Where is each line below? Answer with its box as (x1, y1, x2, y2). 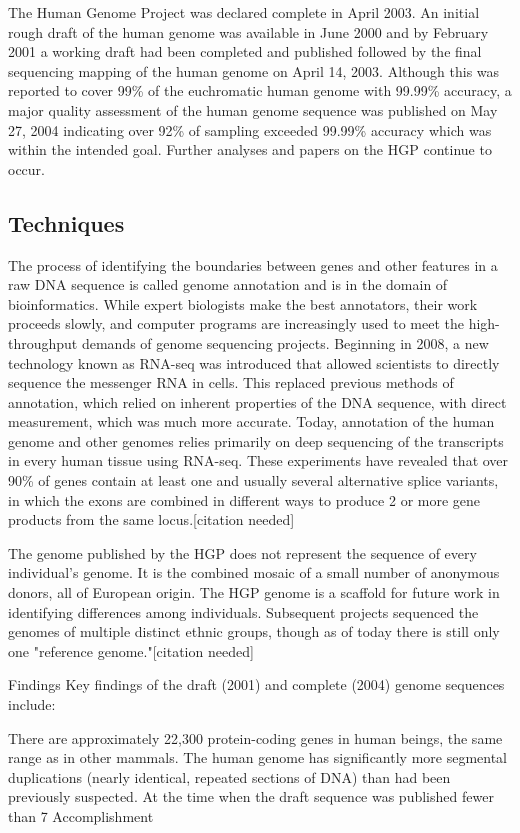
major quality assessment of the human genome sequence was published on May (8, 99, 498, 120)
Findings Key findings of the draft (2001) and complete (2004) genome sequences (8, 674, 505, 695)
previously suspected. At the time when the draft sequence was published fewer (8, 786, 494, 807)
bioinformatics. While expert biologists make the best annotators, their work (8, 293, 478, 314)
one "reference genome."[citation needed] (8, 640, 254, 661)
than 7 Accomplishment (8, 805, 154, 826)
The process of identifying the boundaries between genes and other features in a (8, 254, 498, 275)
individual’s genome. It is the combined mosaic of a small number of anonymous (8, 562, 500, 583)
